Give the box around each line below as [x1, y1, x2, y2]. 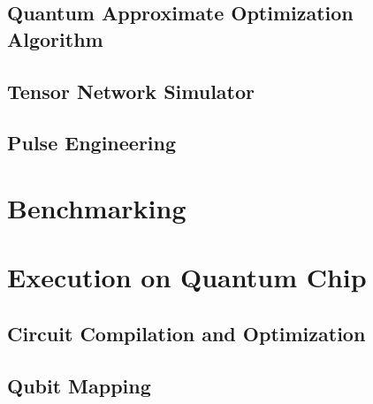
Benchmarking [7, 189, 186, 225]
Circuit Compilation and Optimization [7, 319, 366, 347]
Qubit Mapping [7, 371, 151, 399]
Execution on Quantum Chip [7, 259, 367, 295]
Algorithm [7, 25, 103, 52]
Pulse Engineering [7, 129, 177, 156]
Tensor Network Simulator [7, 77, 255, 104]
